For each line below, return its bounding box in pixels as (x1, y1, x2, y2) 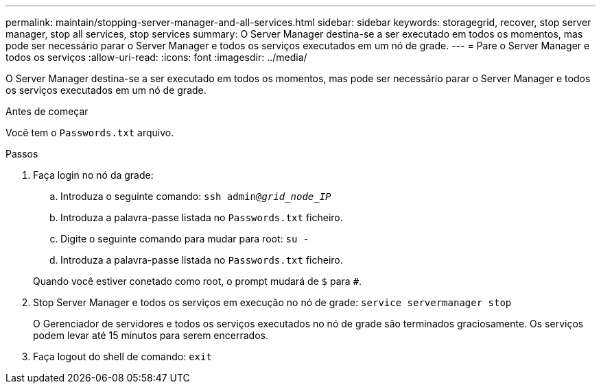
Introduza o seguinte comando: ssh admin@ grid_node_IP (60, 190, 331, 202)
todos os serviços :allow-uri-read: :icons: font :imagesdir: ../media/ (5, 51, 307, 63)
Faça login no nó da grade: (33, 169, 154, 181)
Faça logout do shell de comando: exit (33, 351, 212, 362)
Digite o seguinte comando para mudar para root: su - (60, 233, 309, 244)
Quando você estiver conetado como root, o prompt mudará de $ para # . (33, 275, 362, 287)
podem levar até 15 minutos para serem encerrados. (33, 329, 268, 341)
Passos (5, 148, 38, 160)
